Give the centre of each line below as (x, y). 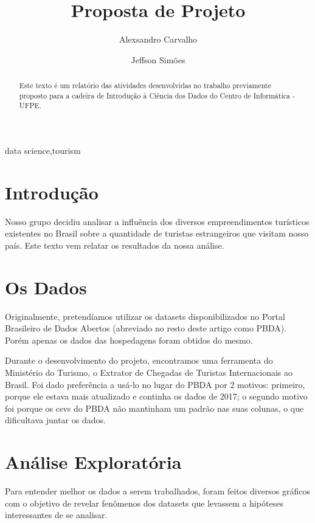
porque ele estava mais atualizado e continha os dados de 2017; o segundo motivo (156, 396)
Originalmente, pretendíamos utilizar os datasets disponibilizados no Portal (145, 316)
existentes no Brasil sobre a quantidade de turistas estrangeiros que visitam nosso (157, 233)
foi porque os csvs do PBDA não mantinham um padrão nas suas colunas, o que (154, 408)
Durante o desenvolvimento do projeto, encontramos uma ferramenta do (139, 360)
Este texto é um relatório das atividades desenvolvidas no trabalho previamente (145, 85)
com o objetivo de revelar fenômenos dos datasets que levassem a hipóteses (144, 503)
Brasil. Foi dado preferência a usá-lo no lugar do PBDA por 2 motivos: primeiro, (155, 384)
